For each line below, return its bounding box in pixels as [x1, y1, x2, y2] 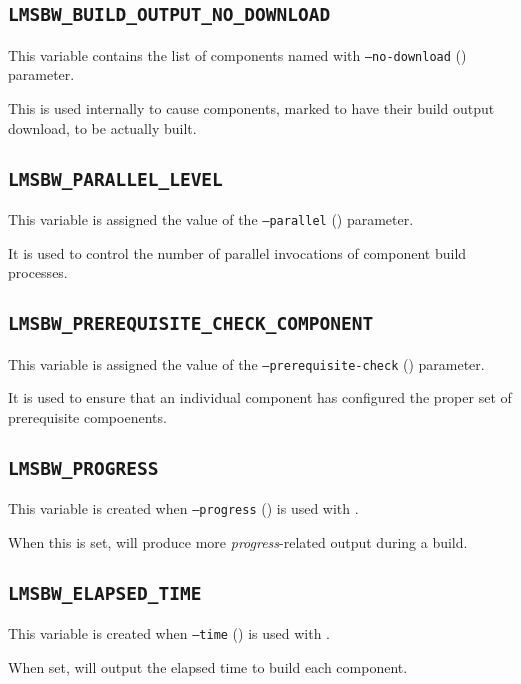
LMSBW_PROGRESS [8, 457, 159, 479]
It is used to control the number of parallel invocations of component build [8, 242, 467, 263]
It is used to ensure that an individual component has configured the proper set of [8, 387, 512, 408]
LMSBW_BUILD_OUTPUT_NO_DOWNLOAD [8, 4, 331, 26]
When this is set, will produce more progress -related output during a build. [8, 531, 468, 552]
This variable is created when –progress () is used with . [8, 498, 359, 519]
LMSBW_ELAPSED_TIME [8, 582, 202, 604]
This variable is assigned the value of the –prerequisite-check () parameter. [8, 353, 485, 374]
